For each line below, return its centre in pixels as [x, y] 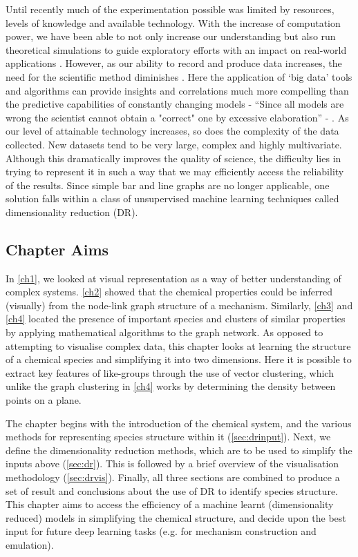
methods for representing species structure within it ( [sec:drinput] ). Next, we [168, 437]
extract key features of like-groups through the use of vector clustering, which [170, 372]
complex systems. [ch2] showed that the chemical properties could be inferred [169, 292]
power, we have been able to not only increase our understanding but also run [171, 36]
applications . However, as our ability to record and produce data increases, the [174, 63]
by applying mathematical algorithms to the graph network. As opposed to [164, 332]
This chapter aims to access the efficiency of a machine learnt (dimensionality [170, 504]
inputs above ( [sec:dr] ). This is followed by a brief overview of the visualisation [172, 463]
